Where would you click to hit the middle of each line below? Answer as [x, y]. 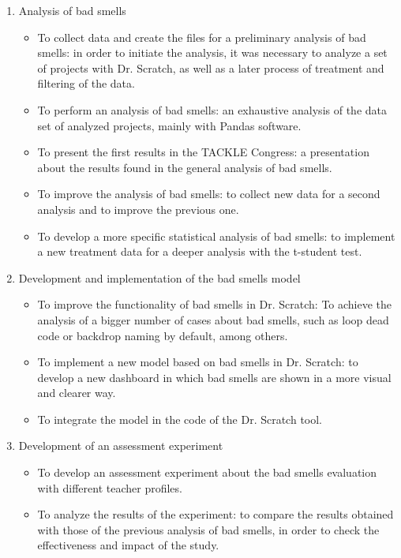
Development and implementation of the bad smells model [159, 277]
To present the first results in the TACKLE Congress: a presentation [203, 152]
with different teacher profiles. [110, 487]
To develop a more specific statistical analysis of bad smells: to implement [216, 236]
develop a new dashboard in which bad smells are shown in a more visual [214, 377]
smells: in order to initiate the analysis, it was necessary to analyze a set [212, 52]
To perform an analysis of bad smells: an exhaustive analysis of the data [212, 109]
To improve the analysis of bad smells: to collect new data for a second [209, 194]
